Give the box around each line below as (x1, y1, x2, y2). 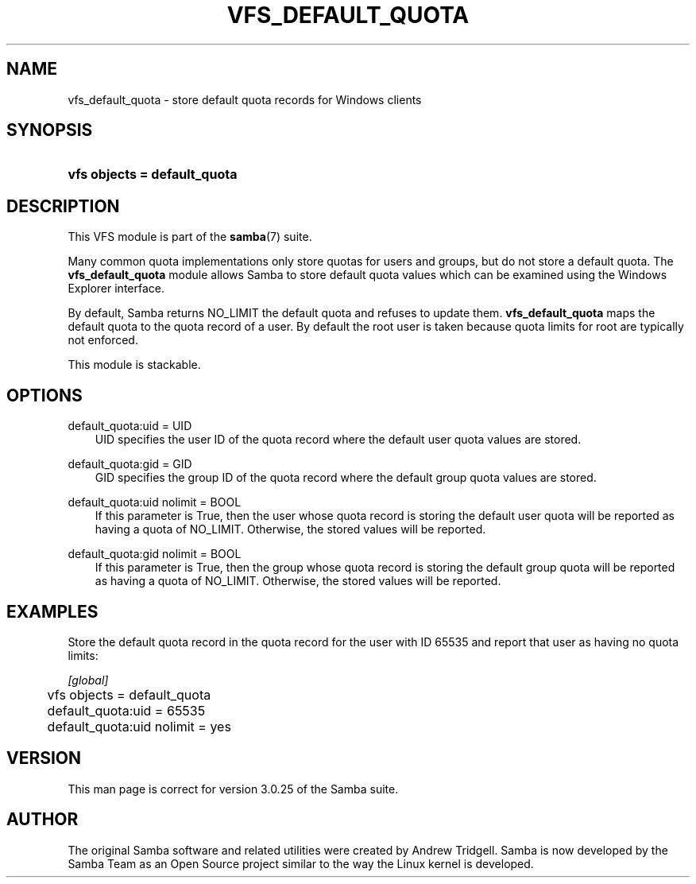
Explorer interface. (68, 281, 164, 296)
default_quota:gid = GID (68, 457, 192, 471)
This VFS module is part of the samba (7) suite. (68, 230, 312, 244)
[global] (68, 673, 109, 687)
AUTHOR (6, 809, 79, 830)
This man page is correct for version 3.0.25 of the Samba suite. (68, 781, 399, 796)
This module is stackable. (68, 358, 201, 372)
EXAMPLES (6, 601, 99, 622)
